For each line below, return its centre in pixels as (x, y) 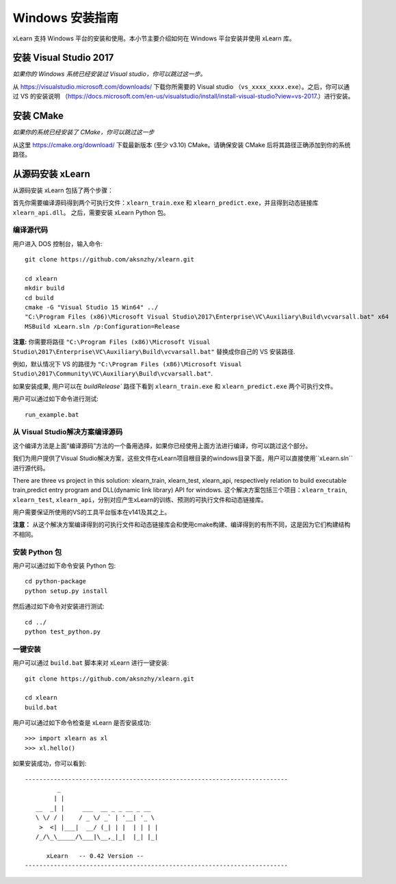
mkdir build (45, 288)
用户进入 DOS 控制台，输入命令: (57, 244)
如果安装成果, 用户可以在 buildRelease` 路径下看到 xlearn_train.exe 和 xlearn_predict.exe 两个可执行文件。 (175, 386)
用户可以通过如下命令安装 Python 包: (64, 566)
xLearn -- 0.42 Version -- (95, 856)
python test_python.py (63, 631)
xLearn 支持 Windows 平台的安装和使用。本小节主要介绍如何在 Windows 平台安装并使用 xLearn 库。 (154, 38)
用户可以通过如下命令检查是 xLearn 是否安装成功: (82, 723)
